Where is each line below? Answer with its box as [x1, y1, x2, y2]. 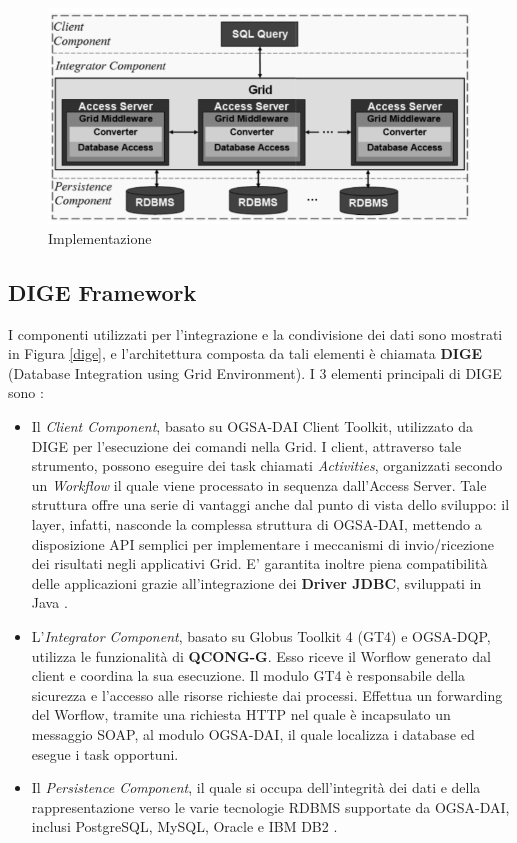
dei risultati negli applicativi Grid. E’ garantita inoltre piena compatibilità [31, 553, 488, 574]
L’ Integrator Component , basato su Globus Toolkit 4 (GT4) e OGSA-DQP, [31, 626, 491, 646]
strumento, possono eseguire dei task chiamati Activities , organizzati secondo [31, 455, 503, 476]
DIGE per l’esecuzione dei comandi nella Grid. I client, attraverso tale [31, 435, 462, 456]
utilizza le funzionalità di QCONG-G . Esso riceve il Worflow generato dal [31, 645, 491, 666]
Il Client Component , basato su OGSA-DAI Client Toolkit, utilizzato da [31, 416, 473, 437]
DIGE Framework [8, 276, 197, 307]
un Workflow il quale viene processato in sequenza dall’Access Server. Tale [31, 474, 487, 495]
